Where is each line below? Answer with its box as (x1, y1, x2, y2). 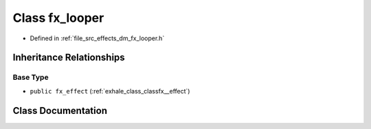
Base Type (12, 72, 49, 82)
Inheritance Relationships (12, 52, 125, 63)
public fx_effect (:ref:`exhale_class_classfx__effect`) (30, 87, 190, 95)
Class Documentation (12, 104, 108, 116)
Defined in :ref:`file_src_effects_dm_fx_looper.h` (30, 34, 165, 42)
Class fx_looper (12, 10, 104, 25)
